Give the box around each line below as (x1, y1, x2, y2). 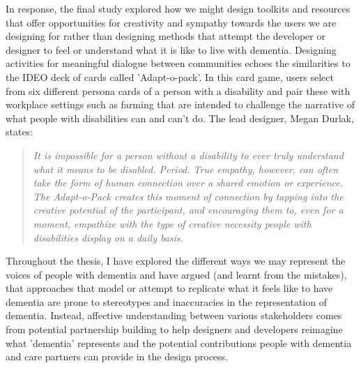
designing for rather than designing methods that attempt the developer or (6, 29, 325, 43)
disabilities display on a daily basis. (33, 230, 183, 244)
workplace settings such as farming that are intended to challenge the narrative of (6, 97, 355, 112)
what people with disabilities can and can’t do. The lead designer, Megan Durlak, (6, 110, 354, 125)
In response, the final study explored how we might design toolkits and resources (6, 1, 351, 15)
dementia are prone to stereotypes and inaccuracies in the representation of (6, 294, 327, 309)
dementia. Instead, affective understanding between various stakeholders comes (6, 308, 342, 323)
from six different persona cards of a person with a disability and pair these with (6, 83, 351, 98)
